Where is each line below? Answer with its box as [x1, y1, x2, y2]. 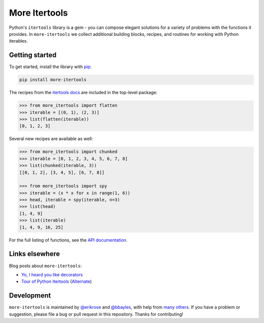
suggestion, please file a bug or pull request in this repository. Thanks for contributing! [9, 311, 183, 317]
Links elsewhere [9, 250, 60, 258]
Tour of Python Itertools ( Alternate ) [21, 278, 92, 284]
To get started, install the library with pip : [9, 64, 92, 70]
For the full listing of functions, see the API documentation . [9, 237, 128, 243]
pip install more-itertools [19, 77, 87, 83]
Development [9, 292, 51, 300]
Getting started [9, 51, 57, 59]
